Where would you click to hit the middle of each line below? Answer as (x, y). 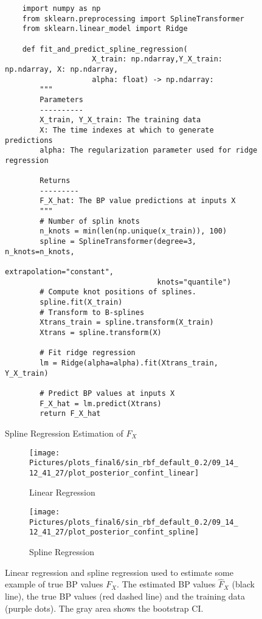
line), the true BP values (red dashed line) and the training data (125, 596)
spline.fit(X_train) (81, 303)
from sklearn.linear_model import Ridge (105, 29)
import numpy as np (61, 9)
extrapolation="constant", (59, 272)
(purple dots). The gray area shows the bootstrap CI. (104, 608)
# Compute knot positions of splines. (118, 292)
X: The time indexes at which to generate (127, 130)
